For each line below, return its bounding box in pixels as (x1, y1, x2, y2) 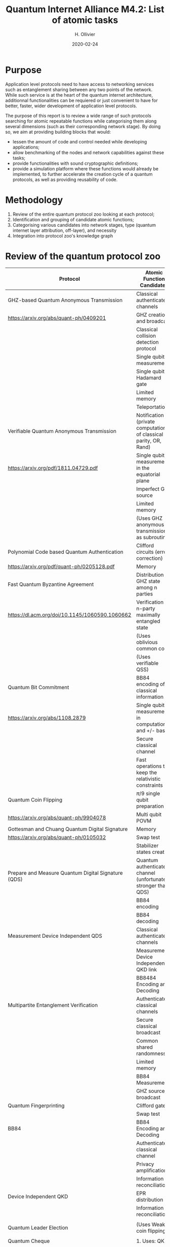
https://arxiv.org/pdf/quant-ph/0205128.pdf (8, 563, 115, 570)
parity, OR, (136, 437, 162, 444)
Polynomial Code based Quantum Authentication (8, 548, 123, 555)
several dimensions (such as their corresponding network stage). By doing (5, 123, 161, 129)
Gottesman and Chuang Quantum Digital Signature (8, 825, 128, 833)
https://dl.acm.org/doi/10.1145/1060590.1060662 (8, 611, 132, 618)
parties (136, 590, 153, 597)
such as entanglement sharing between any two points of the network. (5, 86, 153, 93)
